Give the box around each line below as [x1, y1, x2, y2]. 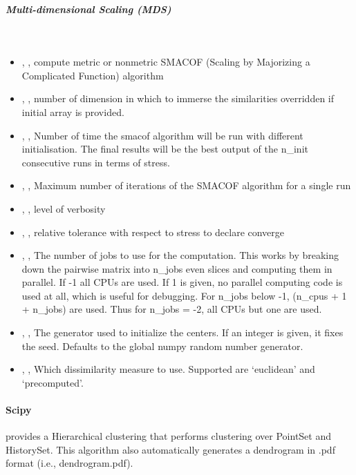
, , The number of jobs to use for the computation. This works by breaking [21, 248, 339, 262]
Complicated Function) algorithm [21, 68, 164, 82]
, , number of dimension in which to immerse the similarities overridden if [21, 91, 335, 106]
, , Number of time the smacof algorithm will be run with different [21, 128, 303, 142]
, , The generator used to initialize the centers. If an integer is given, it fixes [21, 325, 344, 340]
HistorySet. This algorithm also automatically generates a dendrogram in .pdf [6, 442, 335, 456]
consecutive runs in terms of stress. [21, 155, 170, 169]
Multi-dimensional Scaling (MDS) [6, 1, 171, 16]
